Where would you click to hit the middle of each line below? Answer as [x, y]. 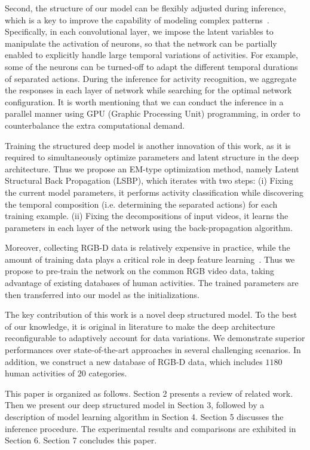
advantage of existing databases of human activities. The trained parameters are [152, 283]
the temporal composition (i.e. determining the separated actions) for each [141, 204]
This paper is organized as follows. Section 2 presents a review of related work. [149, 393]
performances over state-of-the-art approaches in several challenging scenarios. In [153, 350]
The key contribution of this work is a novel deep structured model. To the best [151, 314]
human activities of [40, 373]
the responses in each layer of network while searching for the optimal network [148, 90]
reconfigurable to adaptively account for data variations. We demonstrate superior [155, 338]
